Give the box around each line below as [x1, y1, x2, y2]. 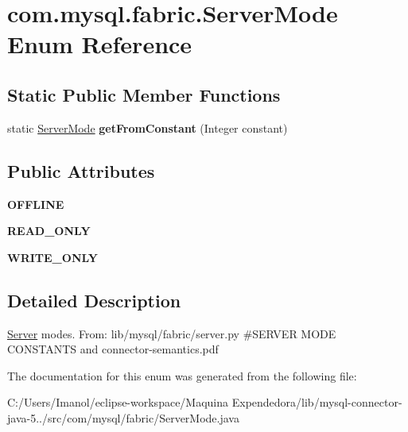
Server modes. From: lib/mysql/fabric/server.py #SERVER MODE [7, 325, 336, 341]
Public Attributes [7, 158, 155, 183]
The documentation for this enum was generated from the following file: [7, 367, 357, 384]
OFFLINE [7, 195, 64, 212]
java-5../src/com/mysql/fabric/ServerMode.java [7, 409, 239, 426]
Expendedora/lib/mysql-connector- [231, 394, 402, 411]
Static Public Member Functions [7, 82, 281, 106]
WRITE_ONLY [7, 249, 98, 265]
